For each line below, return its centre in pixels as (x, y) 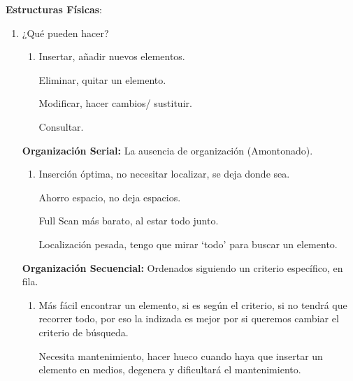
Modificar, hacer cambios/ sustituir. (115, 103)
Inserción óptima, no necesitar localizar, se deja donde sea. (164, 174)
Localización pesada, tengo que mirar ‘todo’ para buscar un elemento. (188, 244)
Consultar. (61, 126)
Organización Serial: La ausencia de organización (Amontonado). (167, 150)
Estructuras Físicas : (54, 9)
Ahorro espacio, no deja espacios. (110, 197)
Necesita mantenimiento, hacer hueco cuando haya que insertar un (181, 355)
